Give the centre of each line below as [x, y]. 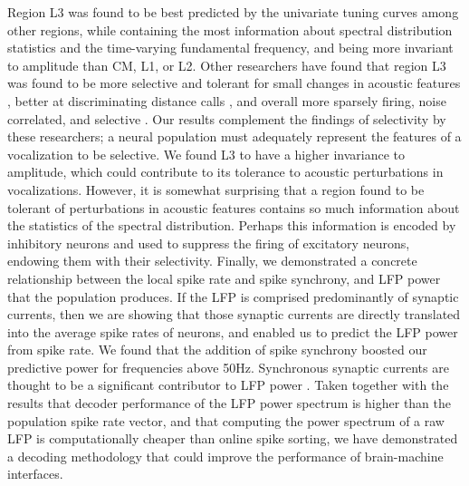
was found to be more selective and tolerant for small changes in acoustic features [234, 83]
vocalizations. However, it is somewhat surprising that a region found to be [216, 189]
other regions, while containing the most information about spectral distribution [230, 29]
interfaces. [35, 474]
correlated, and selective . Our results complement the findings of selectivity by [227, 118]
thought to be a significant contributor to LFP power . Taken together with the [228, 385]
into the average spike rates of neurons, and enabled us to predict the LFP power [233, 331]
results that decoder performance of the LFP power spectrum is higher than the [229, 403]
